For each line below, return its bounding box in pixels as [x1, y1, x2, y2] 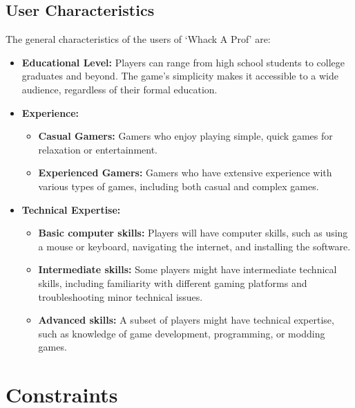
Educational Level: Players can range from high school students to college [21, 55, 345, 69]
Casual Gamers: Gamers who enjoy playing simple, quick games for [38, 129, 333, 143]
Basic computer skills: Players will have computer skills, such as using [38, 225, 348, 240]
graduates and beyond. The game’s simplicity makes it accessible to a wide [21, 68, 338, 83]
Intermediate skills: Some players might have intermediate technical [38, 262, 337, 277]
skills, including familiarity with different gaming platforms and [38, 275, 307, 290]
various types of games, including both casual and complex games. [38, 178, 319, 193]
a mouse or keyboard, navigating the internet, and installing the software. [38, 239, 351, 253]
